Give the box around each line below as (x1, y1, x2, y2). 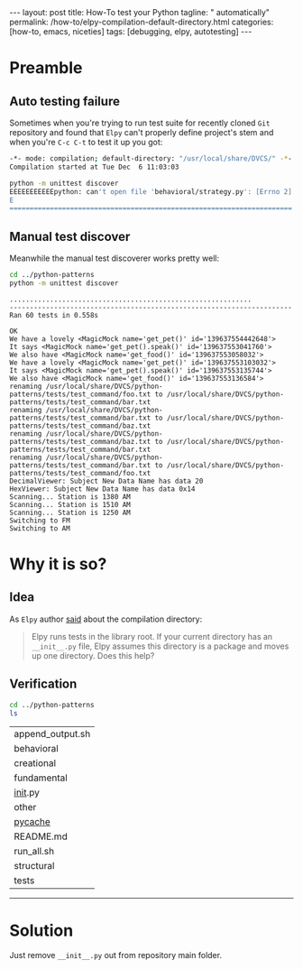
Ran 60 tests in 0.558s (9, 310, 99, 319)
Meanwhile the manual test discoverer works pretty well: (9, 253, 219, 263)
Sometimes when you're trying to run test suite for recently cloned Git (9, 117, 271, 128)
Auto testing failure (9, 93, 120, 109)
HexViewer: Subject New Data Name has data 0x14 (9, 484, 196, 494)
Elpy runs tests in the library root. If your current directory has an (31, 631, 273, 641)
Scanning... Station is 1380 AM (9, 492, 131, 502)
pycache (14, 816, 51, 828)
